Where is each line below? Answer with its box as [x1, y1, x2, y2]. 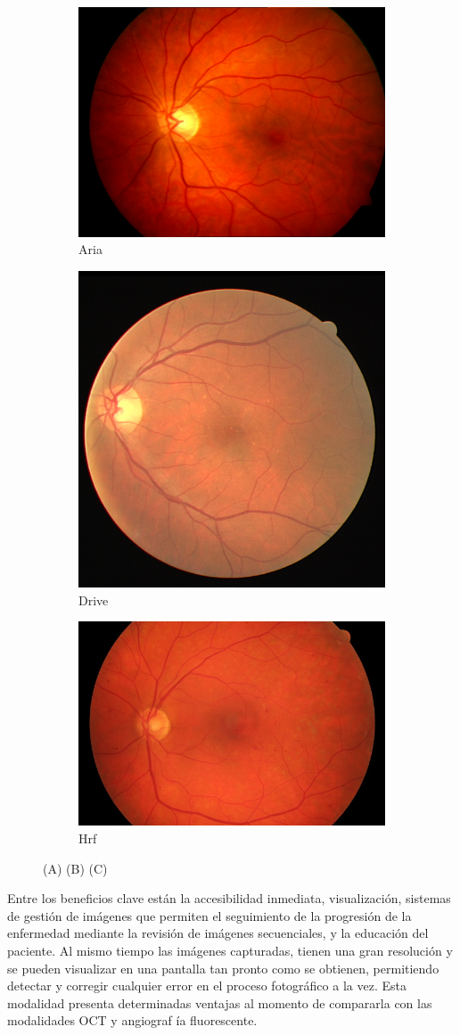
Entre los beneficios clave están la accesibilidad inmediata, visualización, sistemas [7, 889, 451, 908]
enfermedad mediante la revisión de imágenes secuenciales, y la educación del [7, 924, 429, 942]
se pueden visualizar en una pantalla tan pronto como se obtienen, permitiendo [7, 958, 439, 977]
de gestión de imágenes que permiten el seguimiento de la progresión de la [7, 906, 412, 924]
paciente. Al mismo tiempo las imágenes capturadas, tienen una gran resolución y [7, 941, 453, 959]
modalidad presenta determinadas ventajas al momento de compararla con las [7, 993, 432, 1012]
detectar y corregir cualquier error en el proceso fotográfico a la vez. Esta [7, 976, 407, 995]
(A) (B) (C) [43, 858, 108, 877]
